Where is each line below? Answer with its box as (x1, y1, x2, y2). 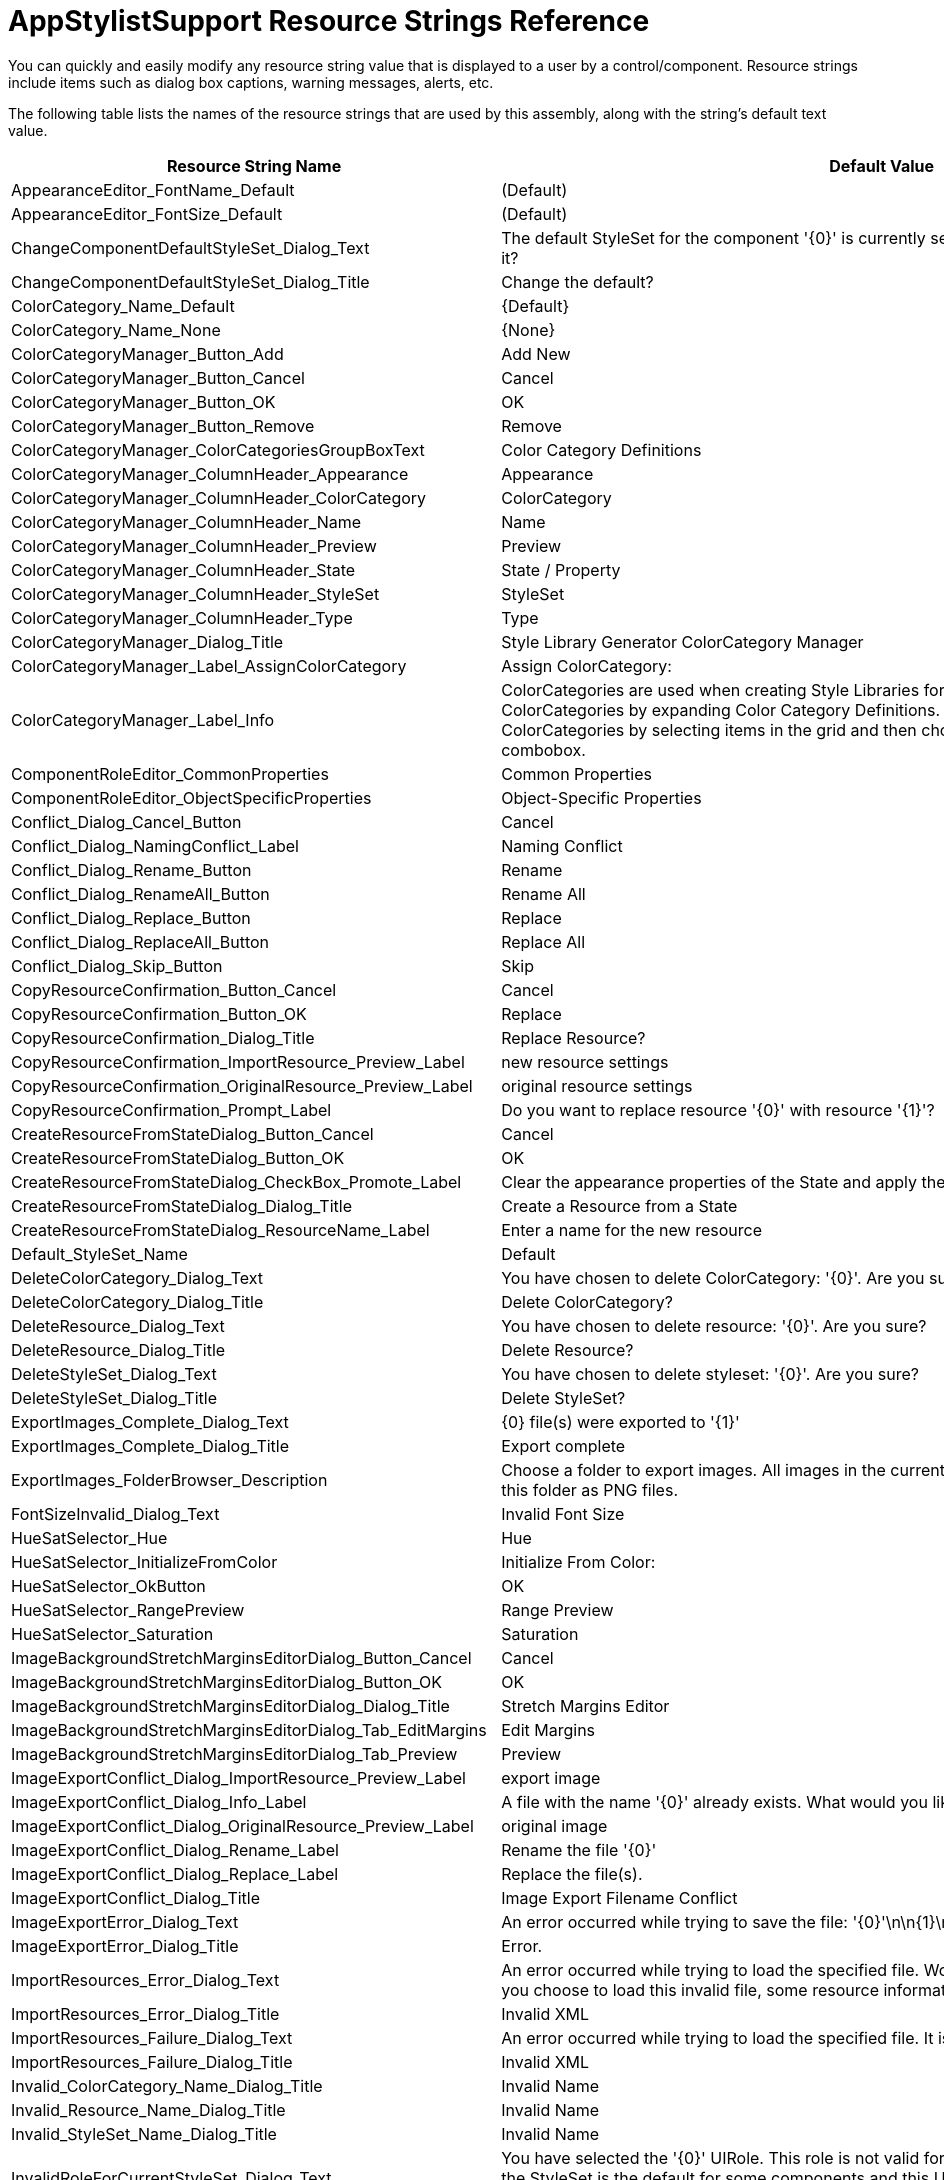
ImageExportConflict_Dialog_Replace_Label (11, 1863, 339, 1884)
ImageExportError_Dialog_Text (11, 1911, 239, 1932)
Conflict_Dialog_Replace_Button (11, 907, 251, 928)
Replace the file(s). (501, 1863, 643, 1884)
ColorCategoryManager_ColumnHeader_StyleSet (11, 583, 380, 604)
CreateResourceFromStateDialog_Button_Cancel (11, 1123, 374, 1144)
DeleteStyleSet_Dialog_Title (11, 1387, 217, 1408)
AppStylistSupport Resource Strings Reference (8, 4, 650, 38)
